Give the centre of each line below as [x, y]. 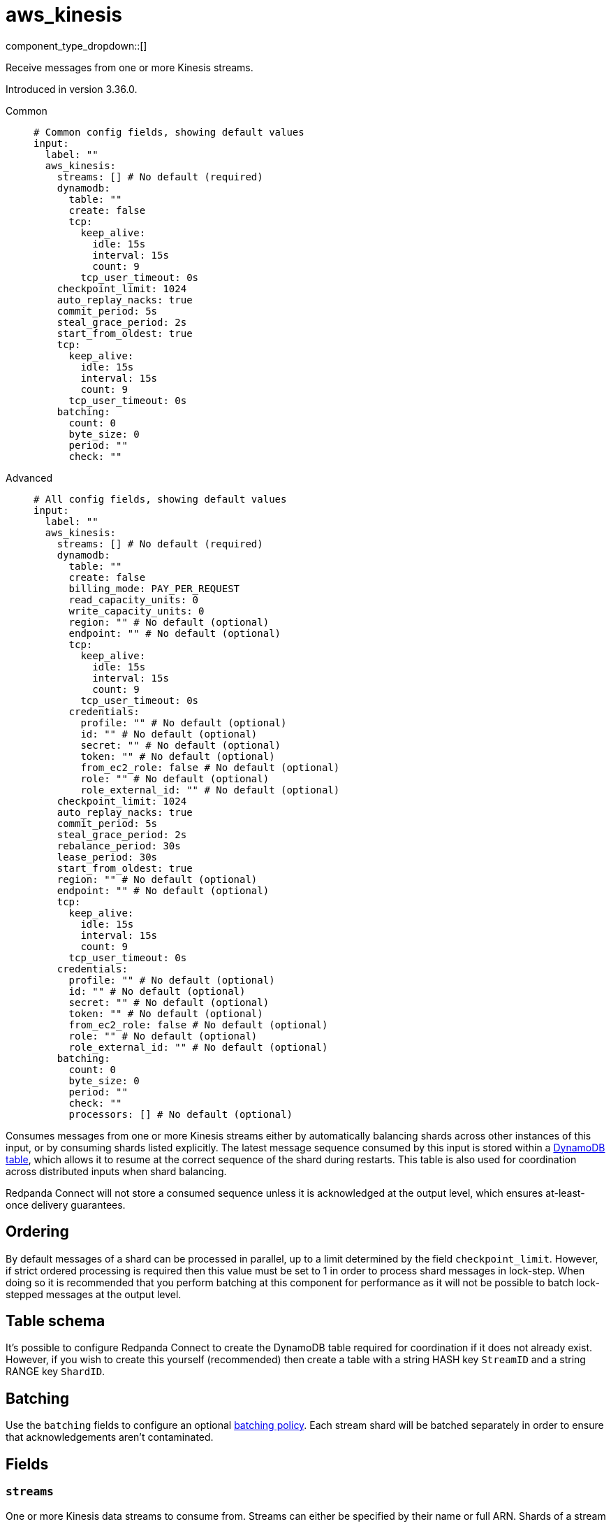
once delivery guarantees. [66, 1205]
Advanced [29, 477]
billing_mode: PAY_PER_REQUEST [154, 588]
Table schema [56, 1321]
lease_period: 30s [107, 857]
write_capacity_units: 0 [137, 611]
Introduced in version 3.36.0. [72, 89]
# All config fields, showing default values [160, 499]
